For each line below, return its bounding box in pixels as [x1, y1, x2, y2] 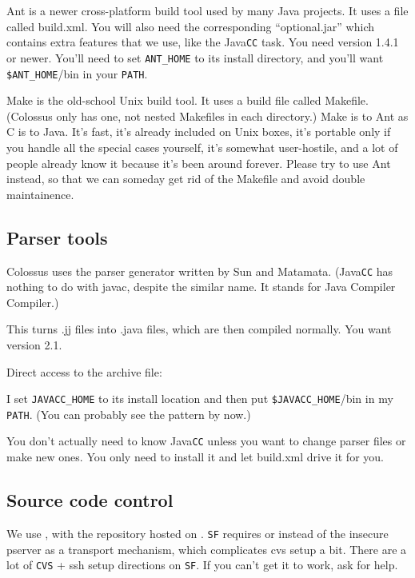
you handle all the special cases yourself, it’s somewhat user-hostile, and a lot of [6, 138, 398, 155]
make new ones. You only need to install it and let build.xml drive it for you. [6, 448, 384, 465]
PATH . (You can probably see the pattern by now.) [6, 405, 251, 422]
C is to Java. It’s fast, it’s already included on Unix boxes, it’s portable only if [6, 123, 391, 140]
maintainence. [6, 185, 74, 202]
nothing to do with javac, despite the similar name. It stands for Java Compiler [6, 278, 396, 295]
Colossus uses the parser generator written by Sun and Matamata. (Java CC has [6, 262, 393, 279]
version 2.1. [6, 336, 62, 353]
